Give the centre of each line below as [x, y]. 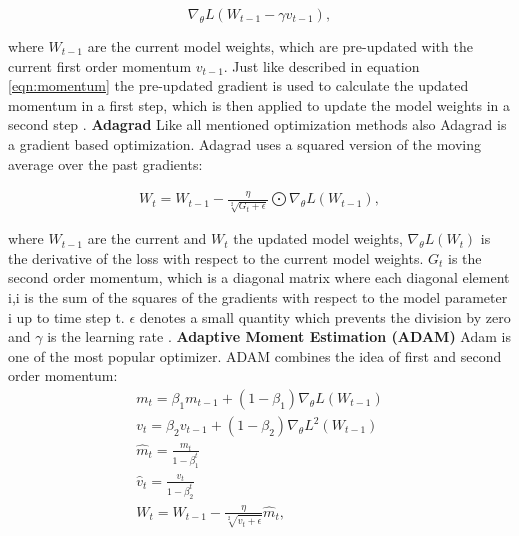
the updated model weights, [318, 238]
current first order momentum [100, 65]
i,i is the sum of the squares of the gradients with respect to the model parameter [258, 296]
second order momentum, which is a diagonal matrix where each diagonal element [259, 277]
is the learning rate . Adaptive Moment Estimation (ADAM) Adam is [279, 336]
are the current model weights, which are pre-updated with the [280, 46]
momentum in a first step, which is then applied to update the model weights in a [259, 104]
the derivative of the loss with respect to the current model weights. [216, 257]
